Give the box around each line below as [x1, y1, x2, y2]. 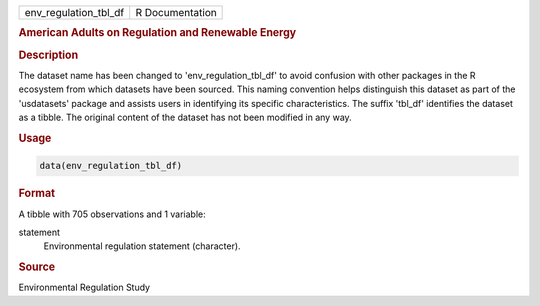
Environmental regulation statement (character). [43, 240, 241, 252]
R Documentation [135, 6, 217, 19]
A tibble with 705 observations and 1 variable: [18, 208, 207, 220]
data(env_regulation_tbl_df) [39, 160, 183, 172]
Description [18, 48, 79, 62]
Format [18, 186, 55, 200]
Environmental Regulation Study [18, 281, 150, 294]
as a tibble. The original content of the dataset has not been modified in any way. [18, 111, 352, 124]
